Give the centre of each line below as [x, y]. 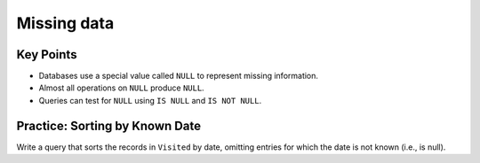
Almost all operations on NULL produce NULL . [121, 88]
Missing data [65, 23]
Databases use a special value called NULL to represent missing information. [179, 76]
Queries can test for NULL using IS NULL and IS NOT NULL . [150, 100]
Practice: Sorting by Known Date [109, 125]
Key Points [47, 54]
